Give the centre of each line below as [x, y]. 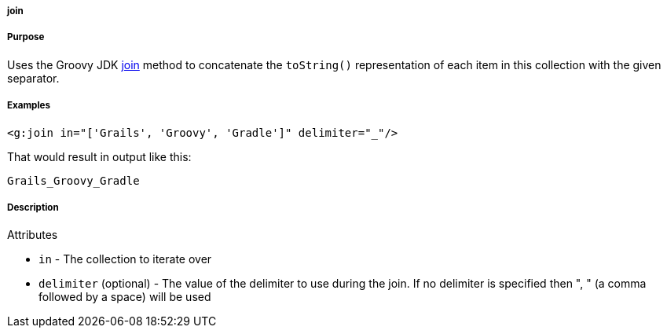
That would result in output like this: [99, 156]
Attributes [33, 235]
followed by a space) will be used [125, 297]
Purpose [26, 37]
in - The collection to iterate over [125, 259]
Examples [29, 106]
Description [33, 207]
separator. [33, 78]
